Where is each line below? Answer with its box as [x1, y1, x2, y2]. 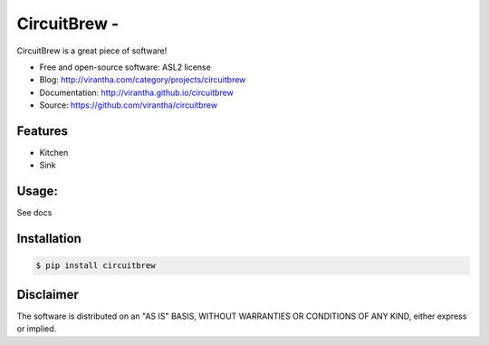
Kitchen [39, 148, 69, 158]
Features [16, 123, 68, 139]
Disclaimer [16, 286, 79, 302]
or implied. [16, 323, 57, 334]
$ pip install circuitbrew [35, 261, 156, 271]
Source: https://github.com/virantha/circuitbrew [39, 100, 217, 110]
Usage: [16, 184, 59, 199]
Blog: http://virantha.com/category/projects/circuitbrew [39, 74, 246, 85]
